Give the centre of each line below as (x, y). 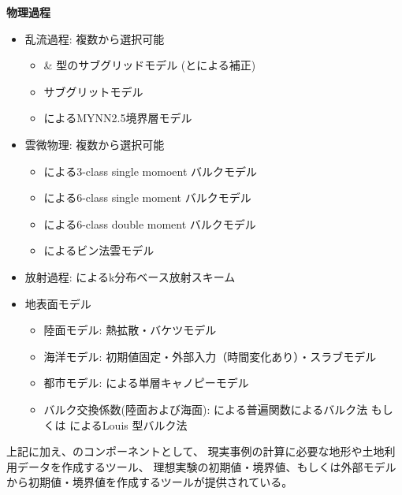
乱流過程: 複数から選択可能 (95, 38)
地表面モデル (58, 303)
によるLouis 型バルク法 (128, 424)
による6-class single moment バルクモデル (147, 197)
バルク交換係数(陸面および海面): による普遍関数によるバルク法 (206, 409)
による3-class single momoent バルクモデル (151, 171)
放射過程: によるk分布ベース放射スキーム (130, 276)
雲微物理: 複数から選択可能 (95, 144)
